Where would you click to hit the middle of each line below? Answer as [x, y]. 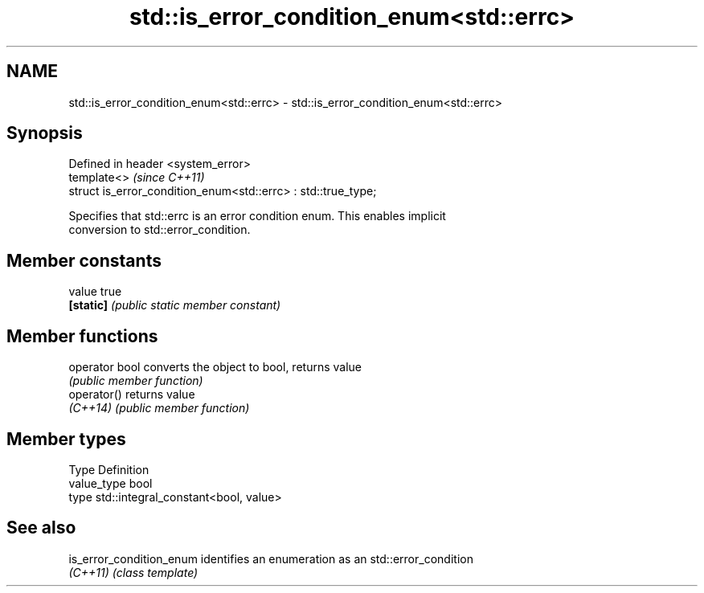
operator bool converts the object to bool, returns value [215, 367]
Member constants [84, 260]
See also [41, 528]
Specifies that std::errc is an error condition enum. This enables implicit [257, 216]
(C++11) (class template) [133, 572]
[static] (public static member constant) [175, 305]
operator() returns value [132, 395]
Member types [66, 439]
